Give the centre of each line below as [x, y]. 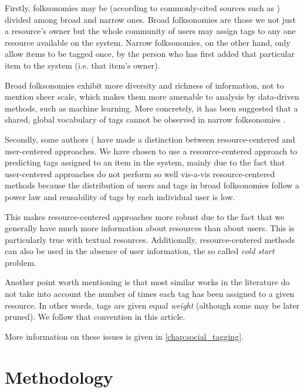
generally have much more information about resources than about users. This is [150, 228]
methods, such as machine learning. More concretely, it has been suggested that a [151, 108]
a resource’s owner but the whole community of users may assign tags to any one [150, 31]
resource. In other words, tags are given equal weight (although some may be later [152, 305]
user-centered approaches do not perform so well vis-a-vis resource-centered [140, 173]
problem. [21, 262]
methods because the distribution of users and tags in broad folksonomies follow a [152, 185]
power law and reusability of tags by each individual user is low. [120, 196]
